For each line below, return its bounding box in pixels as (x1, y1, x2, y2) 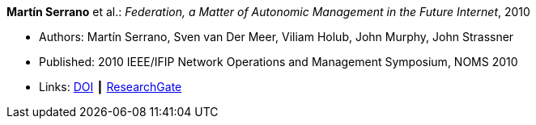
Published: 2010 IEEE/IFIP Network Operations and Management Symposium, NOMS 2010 (39, 55, 518, 69)
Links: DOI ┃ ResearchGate (39, 80, 182, 94)
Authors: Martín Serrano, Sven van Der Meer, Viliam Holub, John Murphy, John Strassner (39, 30, 514, 44)
